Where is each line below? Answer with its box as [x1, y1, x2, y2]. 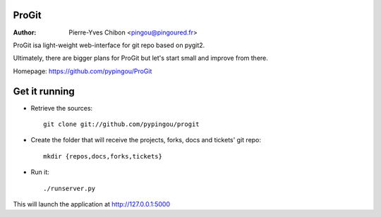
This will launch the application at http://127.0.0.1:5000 [13, 199, 171, 208]
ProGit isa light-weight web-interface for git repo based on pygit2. [13, 41, 205, 49]
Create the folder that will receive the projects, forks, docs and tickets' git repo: [30, 136, 261, 144]
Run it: [30, 168, 49, 176]
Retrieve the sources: [30, 104, 93, 112]
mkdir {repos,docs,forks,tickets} [43, 152, 162, 160]
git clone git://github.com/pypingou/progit [43, 120, 200, 128]
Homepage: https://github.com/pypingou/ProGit [13, 67, 152, 75]
